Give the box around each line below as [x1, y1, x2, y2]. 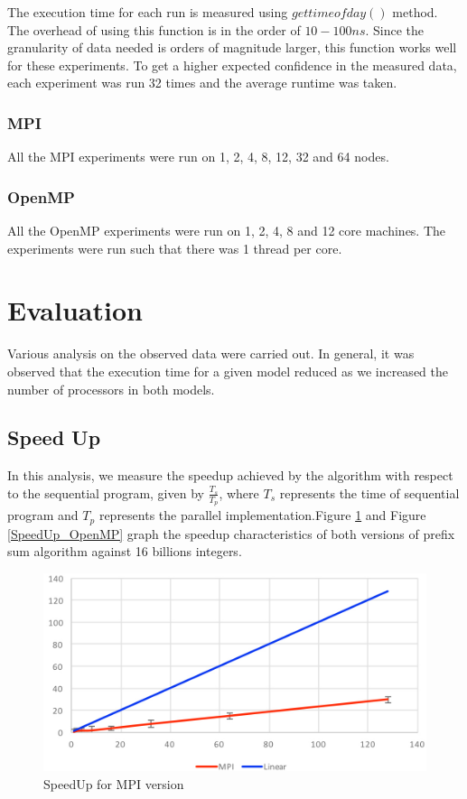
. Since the [365, 20, 425, 39]
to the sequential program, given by [7, 483, 204, 502]
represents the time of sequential [279, 483, 460, 502]
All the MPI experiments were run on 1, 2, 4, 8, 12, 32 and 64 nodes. [7, 147, 389, 166]
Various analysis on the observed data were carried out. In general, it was [7, 344, 415, 363]
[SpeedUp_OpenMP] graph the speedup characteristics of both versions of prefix [7, 524, 455, 543]
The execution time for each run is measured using [7, 3, 288, 21]
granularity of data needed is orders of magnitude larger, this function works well [7, 38, 457, 57]
